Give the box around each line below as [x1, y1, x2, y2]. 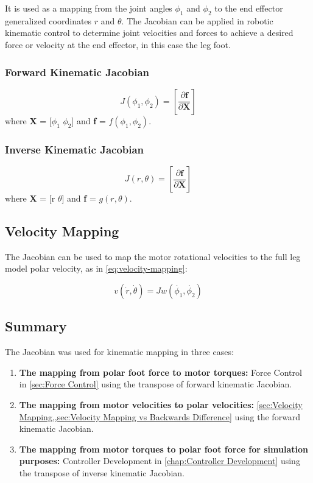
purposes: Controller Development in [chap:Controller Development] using [19, 454, 300, 467]
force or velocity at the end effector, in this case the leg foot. [5, 38, 231, 51]
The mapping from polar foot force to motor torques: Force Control [19, 365, 302, 378]
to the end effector [214, 2, 283, 14]
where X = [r [5, 192, 55, 205]
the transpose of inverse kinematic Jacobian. [19, 466, 185, 479]
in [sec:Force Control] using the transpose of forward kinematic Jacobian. [19, 378, 292, 390]
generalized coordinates [5, 14, 92, 27]
